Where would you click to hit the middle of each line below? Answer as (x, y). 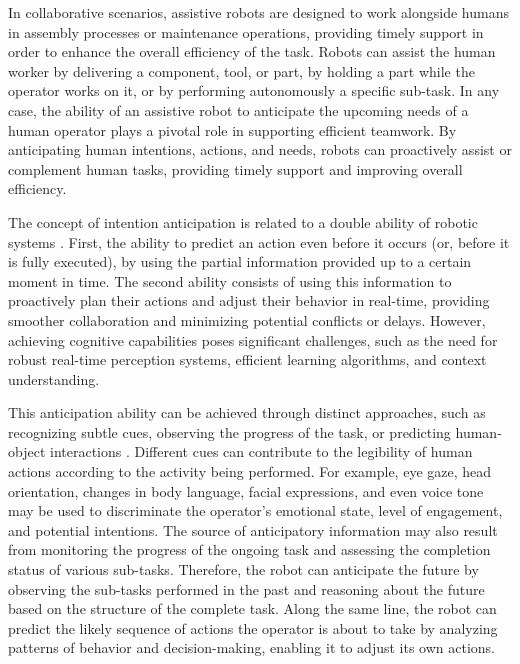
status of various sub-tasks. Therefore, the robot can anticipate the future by (243, 569)
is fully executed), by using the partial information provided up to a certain (240, 261)
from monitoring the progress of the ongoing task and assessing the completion (249, 549)
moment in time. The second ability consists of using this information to (230, 280)
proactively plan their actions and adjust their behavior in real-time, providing (249, 300)
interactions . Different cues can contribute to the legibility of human (261, 451)
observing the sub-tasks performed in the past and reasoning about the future (246, 588)
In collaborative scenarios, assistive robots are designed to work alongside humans (258, 12)
